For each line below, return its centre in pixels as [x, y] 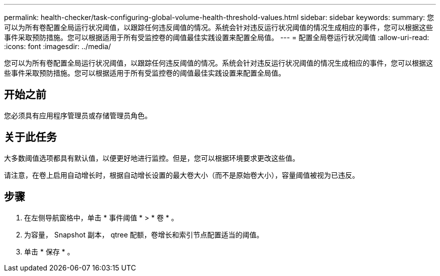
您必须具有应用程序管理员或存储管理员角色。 [78, 115]
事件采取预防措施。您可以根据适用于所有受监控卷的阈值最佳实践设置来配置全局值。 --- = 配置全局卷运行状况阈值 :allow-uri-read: [217, 37]
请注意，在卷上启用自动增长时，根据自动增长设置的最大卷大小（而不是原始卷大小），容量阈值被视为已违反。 [182, 175]
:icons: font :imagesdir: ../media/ [58, 46]
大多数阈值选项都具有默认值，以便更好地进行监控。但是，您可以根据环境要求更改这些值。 [152, 158]
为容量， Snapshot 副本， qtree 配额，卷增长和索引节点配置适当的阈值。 [144, 234]
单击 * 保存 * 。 [49, 251]
